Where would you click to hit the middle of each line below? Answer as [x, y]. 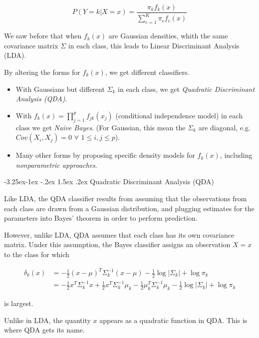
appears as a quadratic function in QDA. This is [173, 320]
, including [236, 155]
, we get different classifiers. [147, 72]
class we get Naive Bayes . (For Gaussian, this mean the [101, 127]
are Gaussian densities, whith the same [168, 36]
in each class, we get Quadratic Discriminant [186, 89]
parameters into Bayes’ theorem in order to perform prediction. [101, 218]
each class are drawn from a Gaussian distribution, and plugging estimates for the [129, 208]
